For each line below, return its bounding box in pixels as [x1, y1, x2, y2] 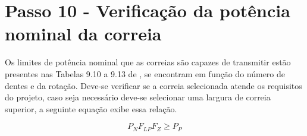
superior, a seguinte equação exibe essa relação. [5, 102, 177, 115]
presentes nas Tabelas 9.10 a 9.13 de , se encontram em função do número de [5, 67, 285, 80]
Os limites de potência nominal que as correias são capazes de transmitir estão [5, 56, 291, 68]
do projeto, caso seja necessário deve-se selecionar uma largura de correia [5, 91, 271, 103]
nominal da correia [5, 21, 162, 46]
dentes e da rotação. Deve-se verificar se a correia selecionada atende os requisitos [5, 79, 302, 91]
